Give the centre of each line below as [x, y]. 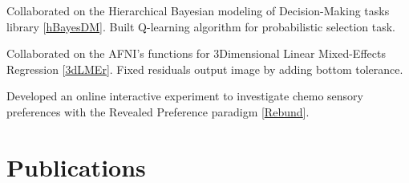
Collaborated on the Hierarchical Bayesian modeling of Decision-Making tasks [198, 10]
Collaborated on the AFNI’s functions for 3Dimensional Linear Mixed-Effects [196, 53]
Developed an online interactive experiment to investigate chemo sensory [185, 96]
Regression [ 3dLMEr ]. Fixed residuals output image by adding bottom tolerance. [205, 69]
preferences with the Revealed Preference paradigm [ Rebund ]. [158, 111]
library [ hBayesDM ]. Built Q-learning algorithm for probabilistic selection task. [201, 26]
